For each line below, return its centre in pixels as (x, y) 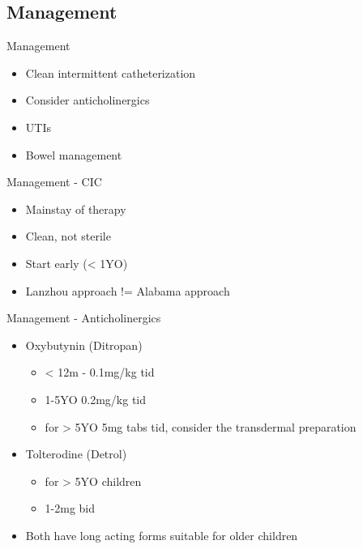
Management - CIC (54, 182)
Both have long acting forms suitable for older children (162, 535)
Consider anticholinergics (88, 100)
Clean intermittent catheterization (111, 72)
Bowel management (74, 154)
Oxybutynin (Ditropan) (84, 345)
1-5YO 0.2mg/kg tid (96, 399)
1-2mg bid (70, 508)
